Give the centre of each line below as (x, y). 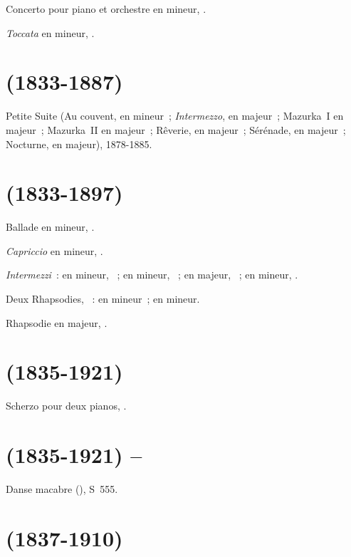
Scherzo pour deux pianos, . (66, 406)
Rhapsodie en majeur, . (57, 322)
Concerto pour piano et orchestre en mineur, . (106, 9)
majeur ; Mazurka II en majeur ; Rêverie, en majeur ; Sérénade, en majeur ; (176, 129)
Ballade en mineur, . (50, 227)
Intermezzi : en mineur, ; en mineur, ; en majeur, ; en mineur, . (152, 275)
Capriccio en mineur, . (54, 250)
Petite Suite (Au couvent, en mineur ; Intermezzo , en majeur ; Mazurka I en (175, 116)
